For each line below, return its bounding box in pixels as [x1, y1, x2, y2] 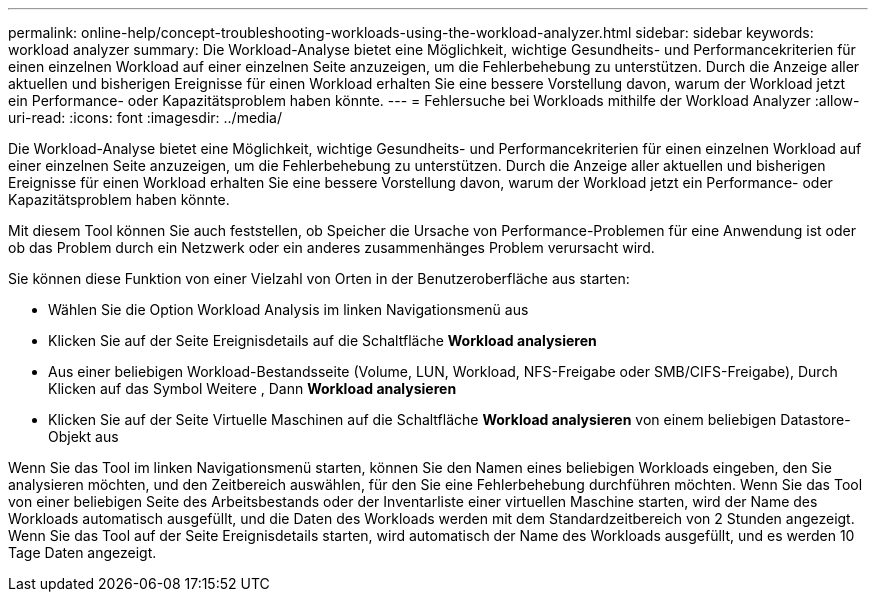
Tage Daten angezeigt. [8, 544, 157, 561]
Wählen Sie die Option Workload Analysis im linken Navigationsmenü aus [48, 301, 529, 318]
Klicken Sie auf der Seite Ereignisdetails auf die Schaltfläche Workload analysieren [48, 332, 597, 349]
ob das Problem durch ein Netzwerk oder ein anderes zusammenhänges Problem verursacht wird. [8, 239, 655, 256]
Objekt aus [48, 428, 119, 445]
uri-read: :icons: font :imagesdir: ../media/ [8, 109, 282, 126]
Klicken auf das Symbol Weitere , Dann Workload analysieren [48, 380, 457, 397]
